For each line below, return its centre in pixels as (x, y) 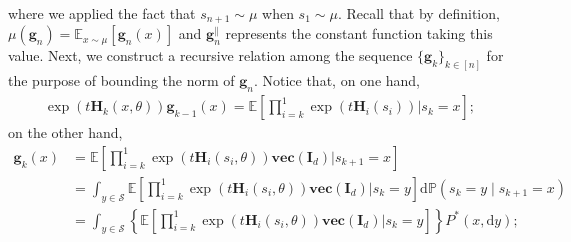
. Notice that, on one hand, (337, 80)
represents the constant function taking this (359, 33)
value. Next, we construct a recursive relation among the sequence (210, 55)
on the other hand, (65, 132)
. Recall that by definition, (418, 13)
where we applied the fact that (102, 13)
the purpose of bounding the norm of (121, 80)
